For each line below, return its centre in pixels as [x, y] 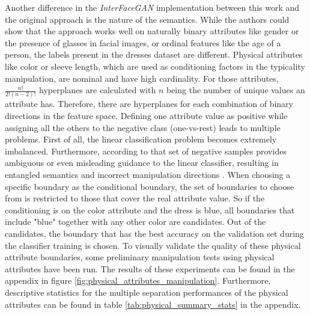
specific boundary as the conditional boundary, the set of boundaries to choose [150, 186]
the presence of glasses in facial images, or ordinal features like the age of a [143, 42]
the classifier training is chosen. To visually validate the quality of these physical [153, 245]
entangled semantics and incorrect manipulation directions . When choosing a [148, 175]
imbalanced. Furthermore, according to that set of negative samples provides [146, 151]
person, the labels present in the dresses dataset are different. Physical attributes [154, 54]
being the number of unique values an [236, 90]
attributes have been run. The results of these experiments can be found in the [150, 268]
